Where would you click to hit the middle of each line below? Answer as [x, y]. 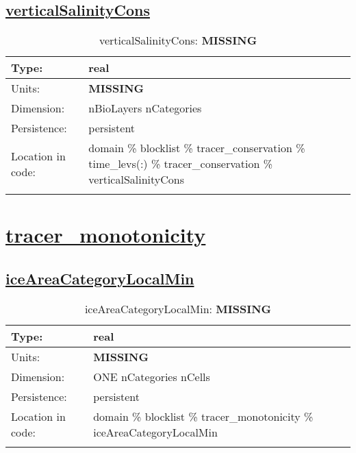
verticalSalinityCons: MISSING [178, 40]
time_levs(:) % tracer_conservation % [181, 164]
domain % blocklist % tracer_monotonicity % [203, 416]
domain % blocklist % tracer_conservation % [197, 148]
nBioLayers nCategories [145, 108]
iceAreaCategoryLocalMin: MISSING [178, 308]
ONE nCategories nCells [152, 376]
